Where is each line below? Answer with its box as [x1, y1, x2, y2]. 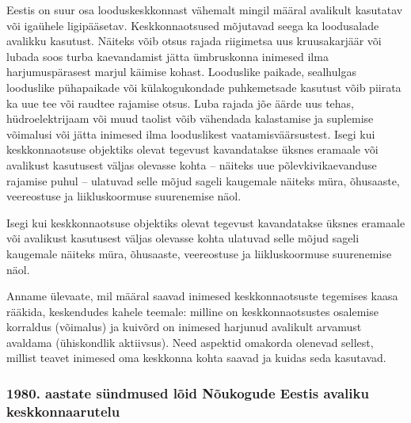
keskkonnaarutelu [6, 401, 120, 421]
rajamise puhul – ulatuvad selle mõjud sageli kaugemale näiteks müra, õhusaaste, [6, 172, 400, 189]
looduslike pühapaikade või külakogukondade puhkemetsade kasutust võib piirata [6, 78, 401, 95]
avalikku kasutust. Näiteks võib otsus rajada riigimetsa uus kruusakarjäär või [6, 32, 382, 49]
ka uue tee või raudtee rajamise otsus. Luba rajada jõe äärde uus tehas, [6, 94, 355, 111]
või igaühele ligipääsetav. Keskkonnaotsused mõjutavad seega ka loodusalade [6, 17, 379, 33]
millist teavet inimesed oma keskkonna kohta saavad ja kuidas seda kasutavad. [6, 349, 386, 366]
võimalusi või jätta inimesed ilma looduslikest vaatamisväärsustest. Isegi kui [6, 125, 375, 142]
